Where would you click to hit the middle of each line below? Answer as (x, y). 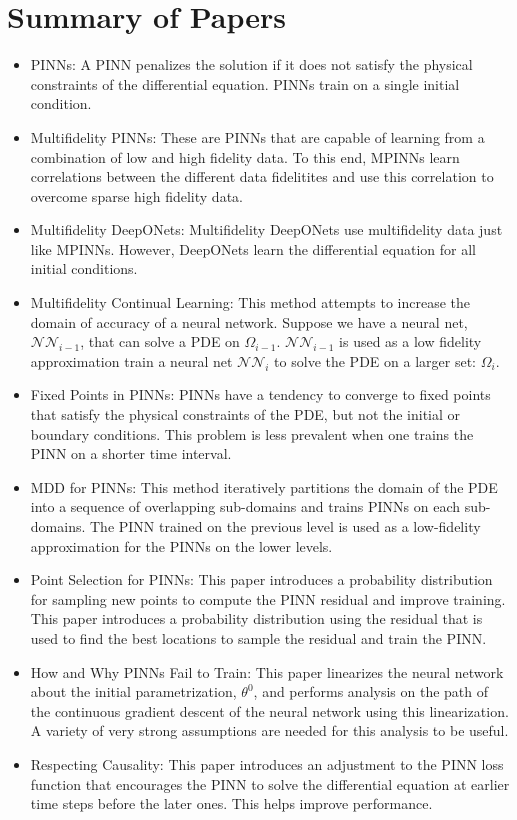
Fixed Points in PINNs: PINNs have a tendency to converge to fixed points (260, 394)
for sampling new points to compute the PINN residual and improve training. (268, 598)
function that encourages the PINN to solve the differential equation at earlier (270, 783)
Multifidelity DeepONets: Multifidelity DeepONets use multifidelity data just (266, 229)
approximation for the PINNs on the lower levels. (181, 545)
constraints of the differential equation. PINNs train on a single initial (245, 83)
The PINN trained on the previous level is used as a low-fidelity (285, 526)
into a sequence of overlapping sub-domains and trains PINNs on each (245, 506)
